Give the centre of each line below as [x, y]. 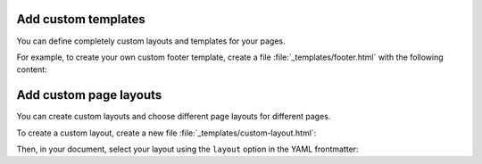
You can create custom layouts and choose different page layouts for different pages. [174, 117]
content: [32, 70]
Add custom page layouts [89, 95]
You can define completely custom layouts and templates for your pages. [151, 41]
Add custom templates [81, 19]
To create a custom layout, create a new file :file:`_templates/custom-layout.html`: [166, 133]
